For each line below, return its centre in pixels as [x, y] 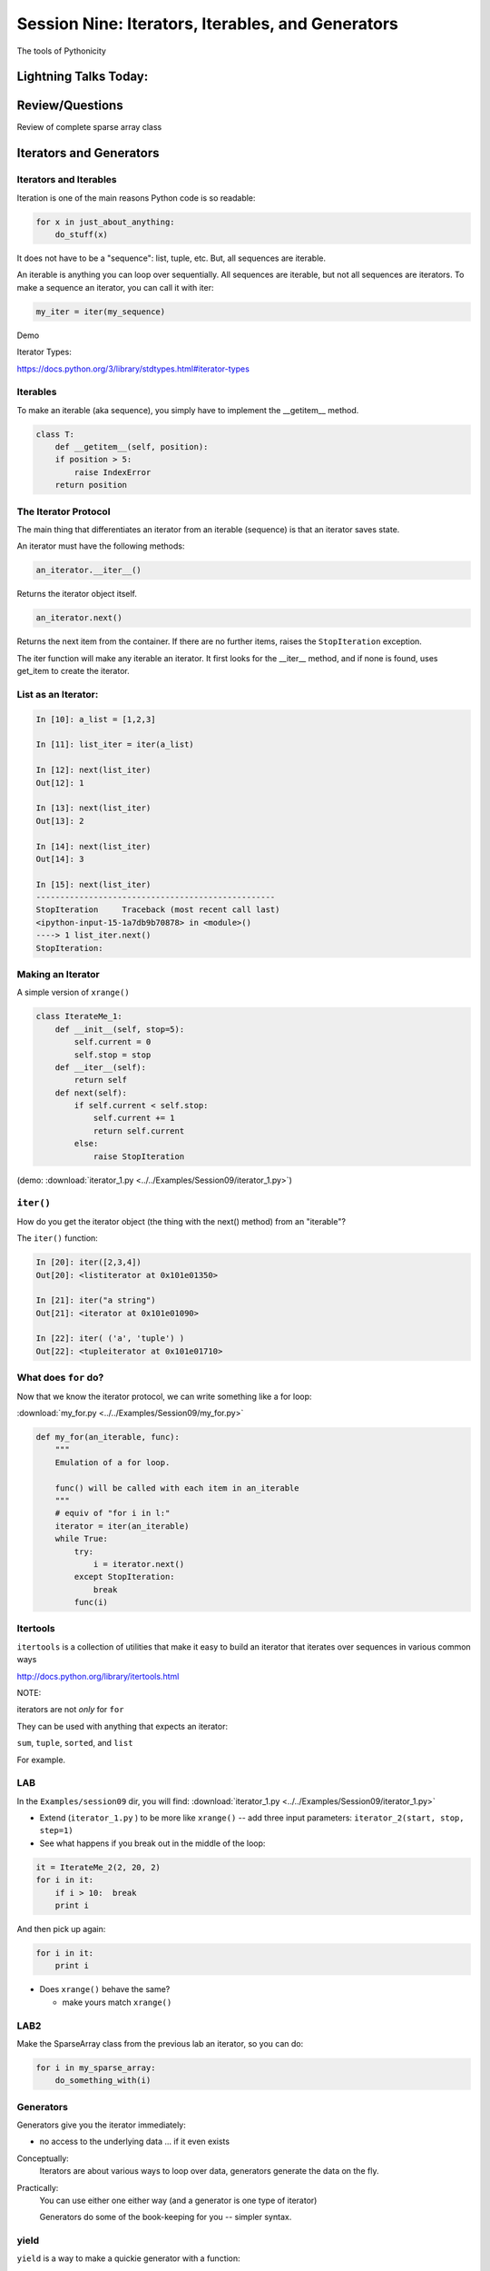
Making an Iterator [58, 974]
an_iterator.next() [79, 618]
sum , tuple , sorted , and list [75, 1743]
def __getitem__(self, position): [132, 447]
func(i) [91, 1602]
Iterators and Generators [88, 153]
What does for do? [60, 1378]
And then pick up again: [61, 1929]
